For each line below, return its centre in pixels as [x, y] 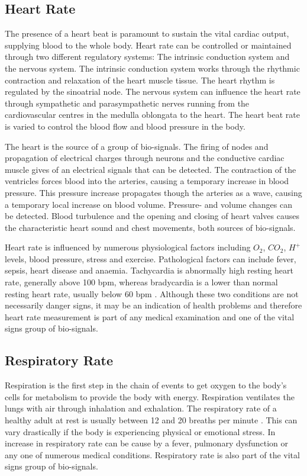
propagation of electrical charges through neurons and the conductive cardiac [145, 158]
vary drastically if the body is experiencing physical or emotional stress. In [140, 431]
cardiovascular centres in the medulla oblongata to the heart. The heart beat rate [152, 115]
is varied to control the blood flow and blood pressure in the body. [125, 126]
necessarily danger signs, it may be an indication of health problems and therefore [153, 305]
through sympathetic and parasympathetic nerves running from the [127, 103]
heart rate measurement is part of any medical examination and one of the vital [150, 316]
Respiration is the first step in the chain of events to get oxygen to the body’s [146, 385]
